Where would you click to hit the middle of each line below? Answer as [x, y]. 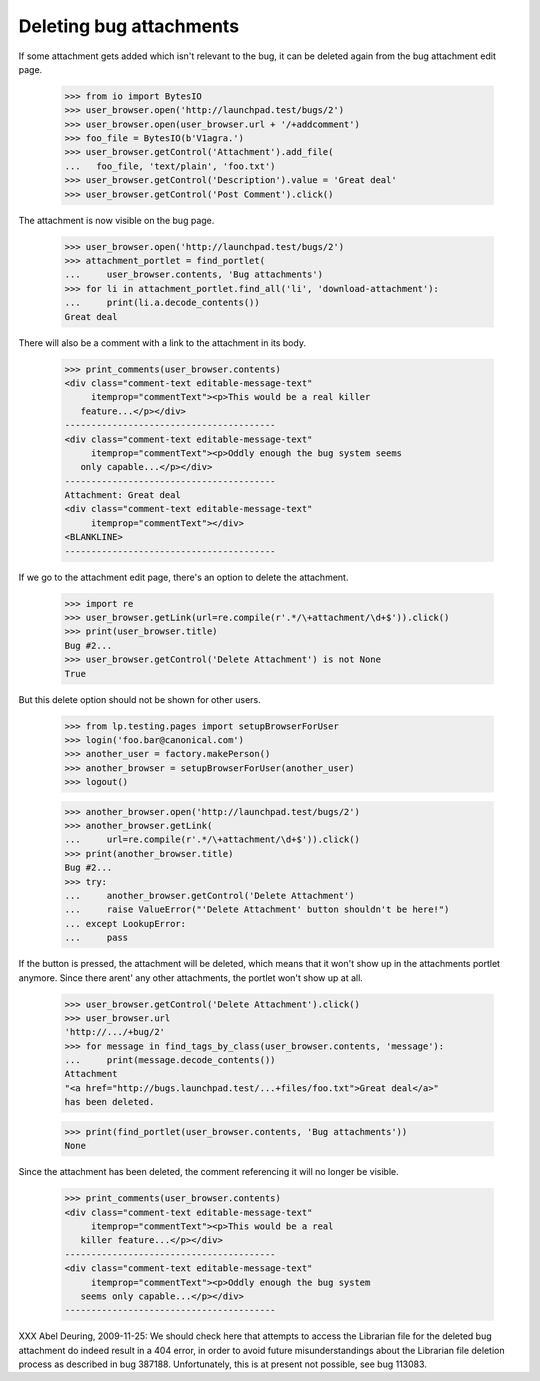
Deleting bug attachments [129, 26]
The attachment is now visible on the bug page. [116, 220]
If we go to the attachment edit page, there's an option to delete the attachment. [183, 577]
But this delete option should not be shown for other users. [139, 699]
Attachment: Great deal [123, 495]
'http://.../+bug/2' [114, 1032]
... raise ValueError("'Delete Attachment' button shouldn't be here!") [257, 909]
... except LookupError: [125, 923]
